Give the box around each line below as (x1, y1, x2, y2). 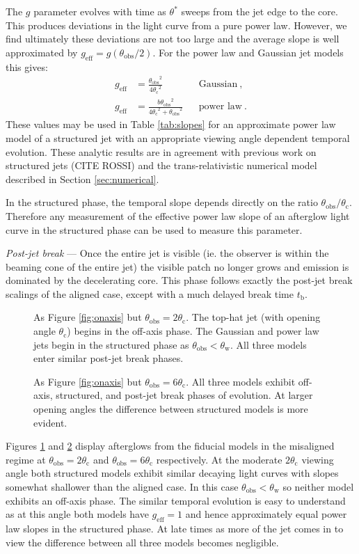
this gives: (6, 59, 48, 74)
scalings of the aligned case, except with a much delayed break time (6, 286, 294, 301)
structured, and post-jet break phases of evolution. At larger (56, 388, 313, 402)
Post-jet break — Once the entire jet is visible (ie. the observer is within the (6, 246, 329, 260)
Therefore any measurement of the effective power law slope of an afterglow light (6, 208, 350, 223)
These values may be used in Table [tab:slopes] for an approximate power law (6, 117, 336, 132)
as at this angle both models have (6, 507, 149, 521)
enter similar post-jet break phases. (33, 351, 184, 365)
